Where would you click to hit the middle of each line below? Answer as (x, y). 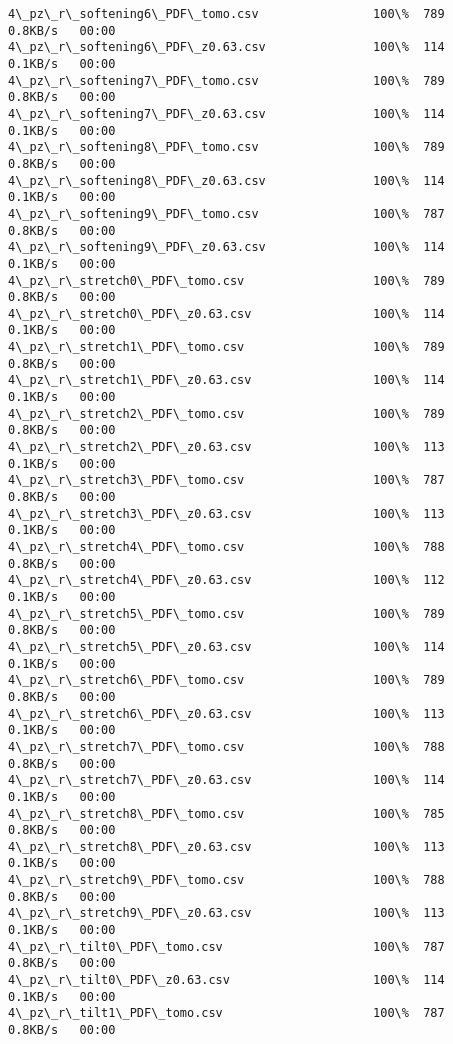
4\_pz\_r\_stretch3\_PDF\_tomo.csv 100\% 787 (226, 480)
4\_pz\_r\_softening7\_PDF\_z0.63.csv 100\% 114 (226, 113)
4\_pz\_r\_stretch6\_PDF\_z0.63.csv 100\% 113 (226, 713)
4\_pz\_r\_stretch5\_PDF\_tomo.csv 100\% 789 (226, 613)
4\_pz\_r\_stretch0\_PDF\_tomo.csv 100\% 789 (226, 280)
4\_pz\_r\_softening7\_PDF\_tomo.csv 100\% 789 (226, 80)
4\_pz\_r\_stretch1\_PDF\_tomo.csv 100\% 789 (226, 347)
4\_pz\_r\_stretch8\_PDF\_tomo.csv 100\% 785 (226, 813)
